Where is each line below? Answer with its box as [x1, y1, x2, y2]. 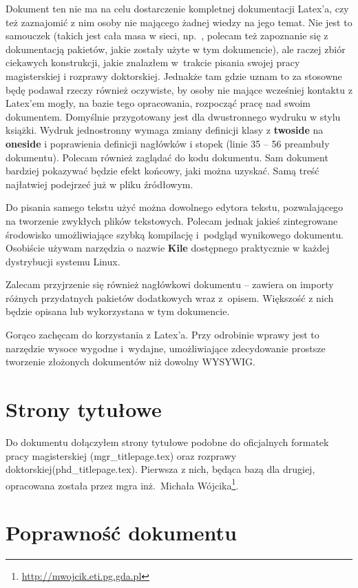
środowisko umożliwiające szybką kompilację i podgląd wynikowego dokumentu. [6, 227, 344, 241]
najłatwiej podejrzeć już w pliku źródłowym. [6, 176, 193, 191]
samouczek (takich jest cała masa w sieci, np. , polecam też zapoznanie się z [6, 28, 328, 43]
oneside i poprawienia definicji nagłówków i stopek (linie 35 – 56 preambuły [6, 136, 330, 150]
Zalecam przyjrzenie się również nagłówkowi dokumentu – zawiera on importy [6, 277, 334, 292]
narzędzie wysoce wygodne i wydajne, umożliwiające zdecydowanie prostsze [6, 341, 326, 355]
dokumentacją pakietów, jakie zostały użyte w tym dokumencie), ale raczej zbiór [6, 41, 346, 56]
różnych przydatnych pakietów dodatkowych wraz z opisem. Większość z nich [6, 290, 334, 305]
